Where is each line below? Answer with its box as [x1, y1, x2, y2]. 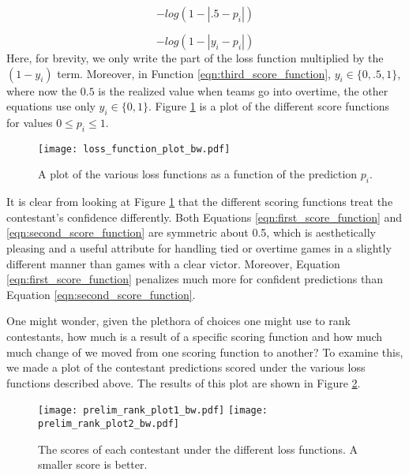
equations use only [6, 98, 96, 114]
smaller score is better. [38, 456, 148, 473]
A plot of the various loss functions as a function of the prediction [38, 166, 358, 182]
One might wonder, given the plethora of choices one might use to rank [6, 312, 351, 329]
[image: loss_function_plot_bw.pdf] [38, 143, 231, 155]
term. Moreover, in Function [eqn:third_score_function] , [57, 65, 331, 81]
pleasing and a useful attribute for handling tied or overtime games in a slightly [6, 240, 392, 256]
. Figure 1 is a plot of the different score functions [148, 98, 390, 114]
